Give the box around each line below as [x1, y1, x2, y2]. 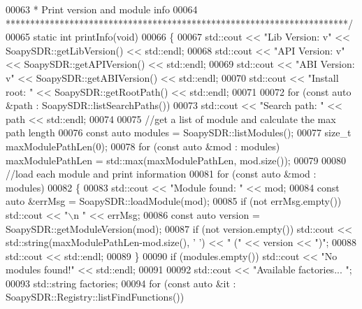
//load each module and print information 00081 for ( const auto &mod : [6, 166, 317, 181]
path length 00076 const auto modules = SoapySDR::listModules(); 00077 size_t [6, 125, 352, 140]
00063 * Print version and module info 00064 [6, 2, 198, 16]
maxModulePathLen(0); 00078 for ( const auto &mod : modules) [6, 138, 280, 153]
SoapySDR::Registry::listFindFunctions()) [6, 289, 184, 304]
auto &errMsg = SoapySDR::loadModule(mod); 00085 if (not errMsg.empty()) [6, 194, 342, 208]
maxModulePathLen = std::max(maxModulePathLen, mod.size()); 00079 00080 [6, 152, 347, 167]
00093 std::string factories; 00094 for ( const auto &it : [6, 275, 236, 290]
